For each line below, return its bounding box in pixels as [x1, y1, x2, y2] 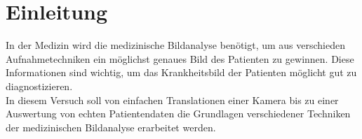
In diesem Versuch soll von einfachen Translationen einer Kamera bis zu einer [6, 92, 339, 107]
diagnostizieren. [6, 78, 73, 93]
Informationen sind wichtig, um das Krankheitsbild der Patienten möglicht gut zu [6, 65, 357, 80]
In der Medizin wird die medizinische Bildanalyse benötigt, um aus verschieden [6, 38, 346, 52]
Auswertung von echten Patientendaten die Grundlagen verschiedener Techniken [6, 106, 351, 121]
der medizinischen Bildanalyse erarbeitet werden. [6, 119, 216, 134]
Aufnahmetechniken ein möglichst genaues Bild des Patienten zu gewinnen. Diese [6, 51, 354, 66]
